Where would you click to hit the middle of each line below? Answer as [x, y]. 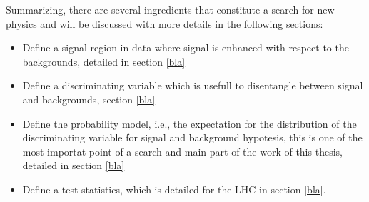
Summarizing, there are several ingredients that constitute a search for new [170, 9]
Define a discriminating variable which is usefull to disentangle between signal [193, 85]
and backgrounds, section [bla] [89, 99]
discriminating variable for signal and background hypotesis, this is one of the [192, 137]
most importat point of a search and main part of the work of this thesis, [182, 151]
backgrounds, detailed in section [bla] [104, 61]
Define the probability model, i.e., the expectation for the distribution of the [189, 123]
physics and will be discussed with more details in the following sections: [165, 23]
